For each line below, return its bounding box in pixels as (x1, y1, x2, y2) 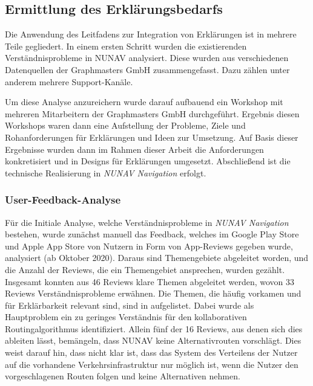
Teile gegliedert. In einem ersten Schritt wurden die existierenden (5, 39, 247, 52)
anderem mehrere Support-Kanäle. (5, 75, 133, 88)
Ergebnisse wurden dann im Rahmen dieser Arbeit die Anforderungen (5, 143, 264, 155)
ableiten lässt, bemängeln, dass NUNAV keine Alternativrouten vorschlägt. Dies (5, 334, 301, 347)
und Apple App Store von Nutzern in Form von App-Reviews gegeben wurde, (5, 239, 293, 252)
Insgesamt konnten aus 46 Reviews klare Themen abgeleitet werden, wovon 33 (5, 275, 295, 288)
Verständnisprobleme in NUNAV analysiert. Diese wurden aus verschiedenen (5, 51, 289, 64)
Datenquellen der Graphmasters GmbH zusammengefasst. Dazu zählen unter (5, 63, 290, 76)
